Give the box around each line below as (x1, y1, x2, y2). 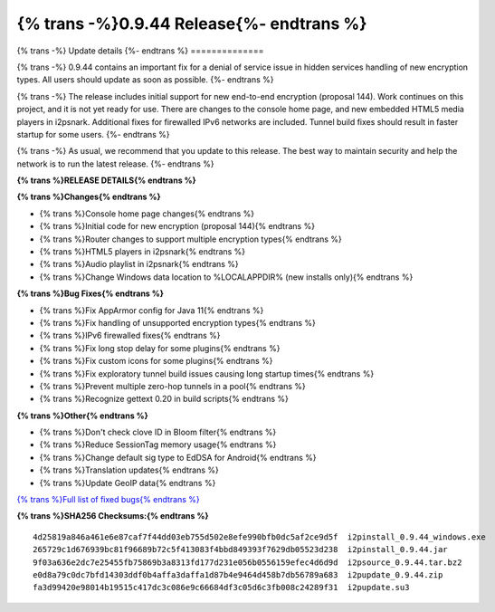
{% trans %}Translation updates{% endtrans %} (39, 464, 219, 475)
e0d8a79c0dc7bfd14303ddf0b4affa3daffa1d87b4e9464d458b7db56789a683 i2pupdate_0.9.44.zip (33, 570, 443, 579)
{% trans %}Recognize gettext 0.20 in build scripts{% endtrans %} (39, 394, 290, 405)
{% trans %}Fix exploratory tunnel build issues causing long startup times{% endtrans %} (39, 368, 375, 379)
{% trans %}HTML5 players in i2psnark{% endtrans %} (39, 246, 246, 257)
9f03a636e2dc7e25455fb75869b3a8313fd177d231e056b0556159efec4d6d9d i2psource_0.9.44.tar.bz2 (33, 557, 462, 568)
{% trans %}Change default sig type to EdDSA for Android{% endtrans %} (39, 452, 317, 463)
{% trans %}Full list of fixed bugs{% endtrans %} (16, 494, 200, 505)
